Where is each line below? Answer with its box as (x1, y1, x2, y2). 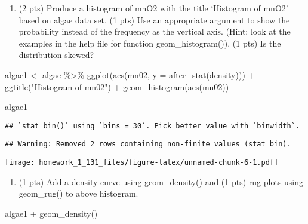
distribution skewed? (19, 48, 94, 61)
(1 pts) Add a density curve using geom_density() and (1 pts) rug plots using (19, 175, 304, 188)
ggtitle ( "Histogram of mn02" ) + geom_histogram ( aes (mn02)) (5, 80, 229, 93)
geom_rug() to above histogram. (19, 187, 138, 200)
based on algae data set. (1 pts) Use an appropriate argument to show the (19, 13, 290, 26)
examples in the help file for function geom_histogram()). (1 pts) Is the (19, 36, 281, 49)
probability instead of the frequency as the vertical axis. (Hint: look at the (19, 25, 291, 38)
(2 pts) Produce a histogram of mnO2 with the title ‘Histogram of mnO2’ (19, 2, 288, 14)
